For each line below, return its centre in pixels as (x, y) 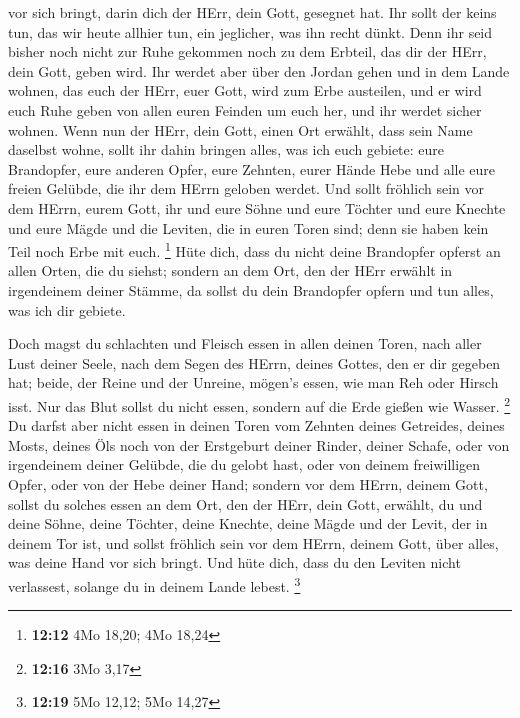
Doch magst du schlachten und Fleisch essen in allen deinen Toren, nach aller (245, 343)
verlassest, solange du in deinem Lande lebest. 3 (154, 584)
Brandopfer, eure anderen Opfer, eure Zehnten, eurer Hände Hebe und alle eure (252, 168)
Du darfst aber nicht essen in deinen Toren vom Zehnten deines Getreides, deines (256, 425)
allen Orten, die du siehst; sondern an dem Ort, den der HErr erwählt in (230, 270)
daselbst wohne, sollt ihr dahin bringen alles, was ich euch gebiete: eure (226, 149)
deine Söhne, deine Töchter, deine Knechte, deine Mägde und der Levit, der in (248, 523)
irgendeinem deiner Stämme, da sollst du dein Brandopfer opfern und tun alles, (251, 289)
